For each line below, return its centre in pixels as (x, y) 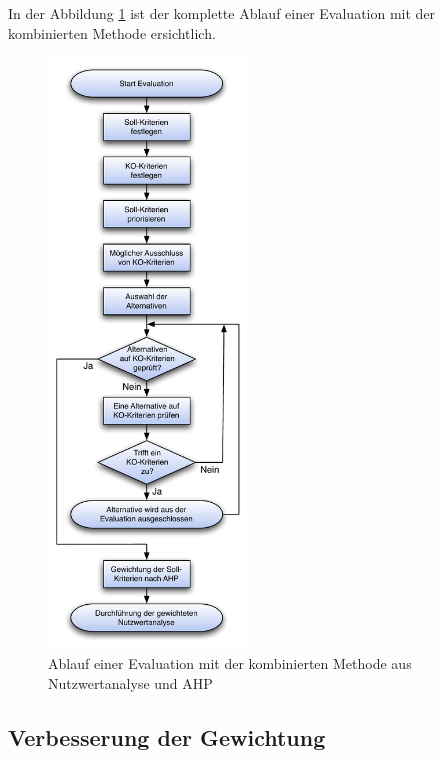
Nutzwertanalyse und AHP (130, 682)
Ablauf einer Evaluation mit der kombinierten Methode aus (230, 663)
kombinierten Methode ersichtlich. (112, 32)
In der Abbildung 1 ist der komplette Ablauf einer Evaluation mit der (222, 13)
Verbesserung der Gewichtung (167, 736)
